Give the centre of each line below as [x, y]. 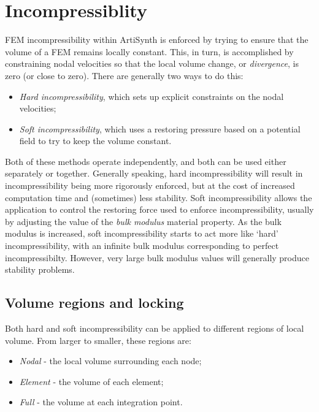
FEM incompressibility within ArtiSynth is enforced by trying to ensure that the [157, 40]
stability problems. [40, 269]
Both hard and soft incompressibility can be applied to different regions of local [155, 328]
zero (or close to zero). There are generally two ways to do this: [124, 75]
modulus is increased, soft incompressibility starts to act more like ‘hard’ [142, 233]
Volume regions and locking [94, 303]
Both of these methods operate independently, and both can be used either [146, 161]
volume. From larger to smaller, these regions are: [98, 340]
